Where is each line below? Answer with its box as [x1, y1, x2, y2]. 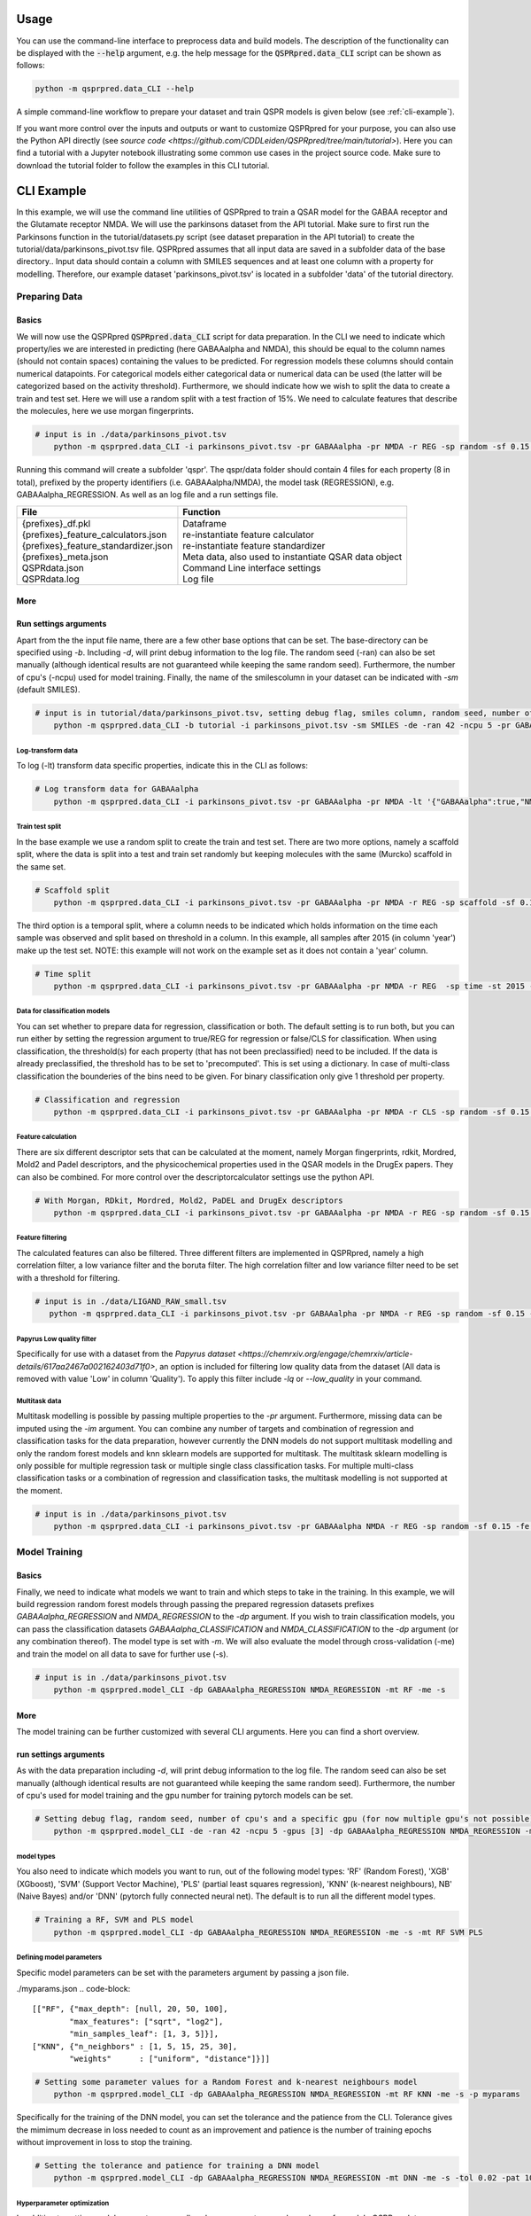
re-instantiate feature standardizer [182, 539, 326, 551]
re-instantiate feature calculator [182, 528, 314, 541]
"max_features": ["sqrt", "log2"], [69, 2017, 224, 2026]
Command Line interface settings [182, 561, 322, 574]
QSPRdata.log [21, 573, 80, 585]
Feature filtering [16, 1233, 67, 1243]
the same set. [16, 861, 66, 872]
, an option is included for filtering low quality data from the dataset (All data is [155, 1361, 441, 1371]
